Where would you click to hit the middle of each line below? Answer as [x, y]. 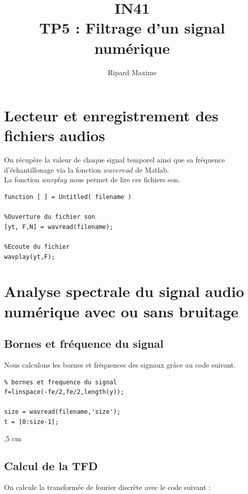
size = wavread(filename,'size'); [63, 412]
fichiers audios [55, 135]
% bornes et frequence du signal [60, 382]
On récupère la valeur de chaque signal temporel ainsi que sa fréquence [115, 160]
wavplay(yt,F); [30, 257]
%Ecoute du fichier [37, 246]
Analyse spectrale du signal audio [124, 291]
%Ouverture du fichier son [50, 217]
